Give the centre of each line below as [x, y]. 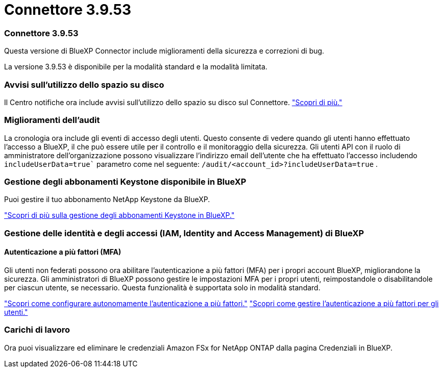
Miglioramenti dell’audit [52, 120]
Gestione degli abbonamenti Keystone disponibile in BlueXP [125, 182]
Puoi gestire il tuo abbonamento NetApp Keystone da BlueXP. [107, 200]
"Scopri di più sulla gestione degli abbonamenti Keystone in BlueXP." [119, 215]
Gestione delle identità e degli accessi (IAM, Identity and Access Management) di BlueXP [184, 233]
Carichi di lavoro [37, 330]
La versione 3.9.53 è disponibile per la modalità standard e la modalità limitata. [136, 67]
